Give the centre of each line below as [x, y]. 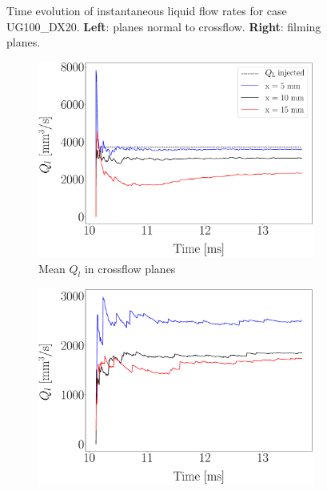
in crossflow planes [130, 268]
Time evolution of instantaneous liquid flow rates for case [147, 10]
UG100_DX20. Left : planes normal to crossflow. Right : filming [164, 26]
